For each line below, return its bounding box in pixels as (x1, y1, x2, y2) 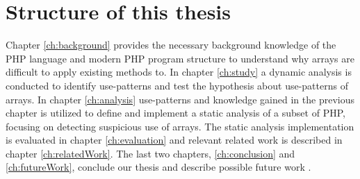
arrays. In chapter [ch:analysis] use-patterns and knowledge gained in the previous (6, 92, 354, 106)
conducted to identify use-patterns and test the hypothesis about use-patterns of (6, 78, 348, 92)
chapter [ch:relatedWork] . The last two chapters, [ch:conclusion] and (6, 146, 295, 160)
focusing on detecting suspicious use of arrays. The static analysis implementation (6, 119, 354, 133)
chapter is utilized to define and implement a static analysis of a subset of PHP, (6, 105, 345, 120)
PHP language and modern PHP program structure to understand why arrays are (6, 51, 354, 65)
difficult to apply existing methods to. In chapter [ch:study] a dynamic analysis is (6, 65, 352, 79)
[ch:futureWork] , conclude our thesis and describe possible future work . (6, 160, 311, 174)
